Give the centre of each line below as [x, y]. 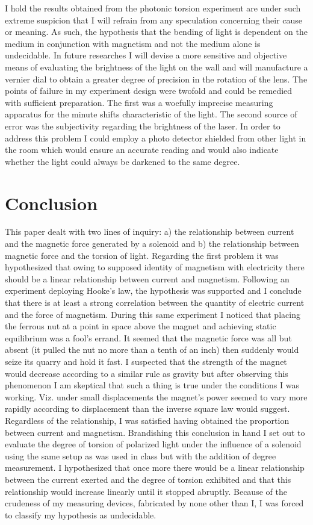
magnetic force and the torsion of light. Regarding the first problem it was [142, 255]
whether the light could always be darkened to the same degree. [122, 161]
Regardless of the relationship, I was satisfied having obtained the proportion [147, 420]
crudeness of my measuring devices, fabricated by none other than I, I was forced [154, 503]
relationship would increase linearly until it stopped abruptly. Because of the [146, 491]
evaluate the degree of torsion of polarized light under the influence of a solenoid [153, 444]
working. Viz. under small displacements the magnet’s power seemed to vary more [156, 396]
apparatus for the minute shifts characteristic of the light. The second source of [151, 114]
